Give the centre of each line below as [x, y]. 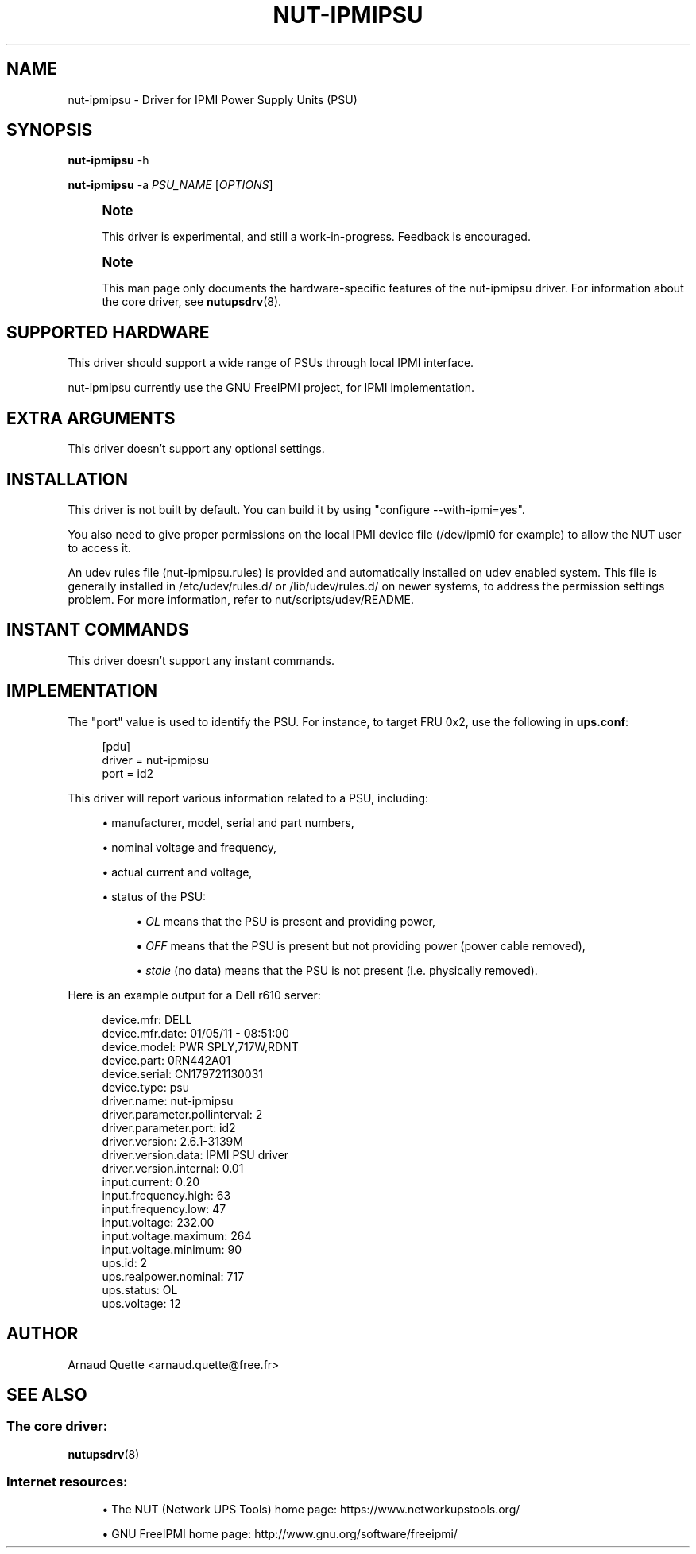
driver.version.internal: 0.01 [173, 1168]
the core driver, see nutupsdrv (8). [192, 302]
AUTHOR [43, 1334]
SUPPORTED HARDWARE [108, 332]
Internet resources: [67, 1482]
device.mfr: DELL [147, 1019]
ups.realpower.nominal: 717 [173, 1276]
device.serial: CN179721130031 [183, 1073]
